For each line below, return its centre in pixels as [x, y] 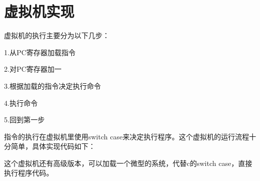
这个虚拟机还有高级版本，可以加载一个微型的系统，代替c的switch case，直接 [128, 163]
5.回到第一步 [24, 120]
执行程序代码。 [29, 173]
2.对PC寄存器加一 [33, 69]
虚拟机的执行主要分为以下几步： [57, 35]
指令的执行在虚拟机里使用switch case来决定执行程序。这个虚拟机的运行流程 [127, 136]
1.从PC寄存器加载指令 [40, 52]
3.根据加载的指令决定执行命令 [52, 85]
